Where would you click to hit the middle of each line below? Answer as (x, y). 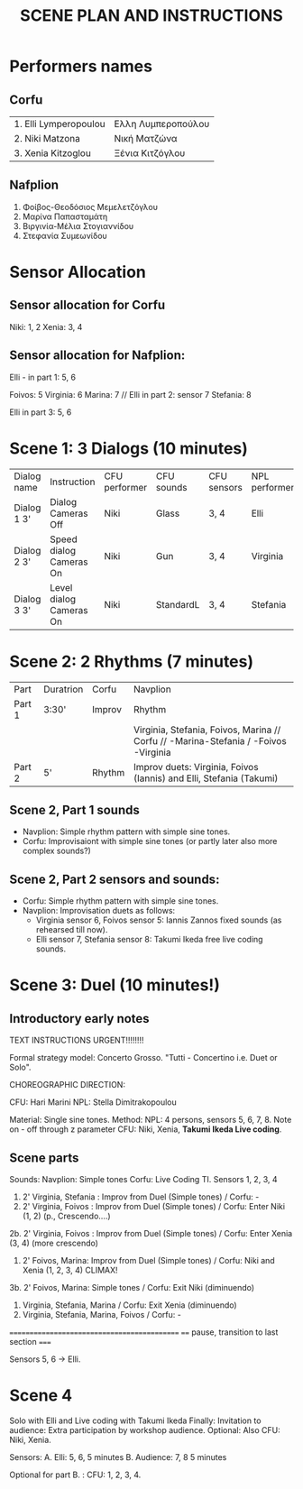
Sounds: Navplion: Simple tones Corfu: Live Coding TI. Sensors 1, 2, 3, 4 (143, 1179)
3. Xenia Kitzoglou (53, 153)
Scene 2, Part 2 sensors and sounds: (115, 879)
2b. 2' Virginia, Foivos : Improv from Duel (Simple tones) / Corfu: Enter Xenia (151, 1233)
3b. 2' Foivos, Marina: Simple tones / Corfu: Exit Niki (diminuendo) (132, 1287)
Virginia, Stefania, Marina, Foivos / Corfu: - (102, 1314)
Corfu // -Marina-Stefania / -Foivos (210, 740)
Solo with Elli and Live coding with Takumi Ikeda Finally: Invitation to (135, 1420)
